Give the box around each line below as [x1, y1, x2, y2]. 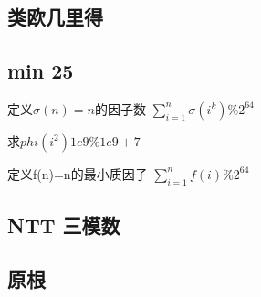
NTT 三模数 [7, 211, 120, 239]
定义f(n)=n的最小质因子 [7, 164, 148, 183]
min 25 [7, 57, 74, 85]
